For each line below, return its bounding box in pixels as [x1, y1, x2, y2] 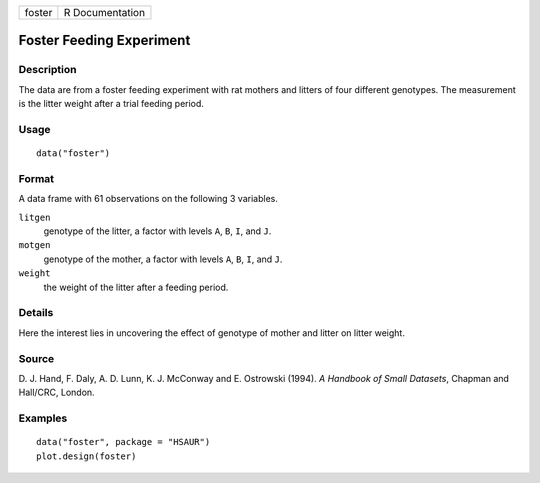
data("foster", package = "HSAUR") [36, 436, 211, 448]
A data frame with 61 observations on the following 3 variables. [18, 193, 279, 205]
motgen [18, 240, 51, 251]
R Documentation [63, 6, 145, 19]
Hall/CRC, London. [18, 386, 95, 399]
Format [18, 171, 55, 185]
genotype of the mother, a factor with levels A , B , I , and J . [43, 253, 283, 265]
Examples [18, 411, 68, 425]
